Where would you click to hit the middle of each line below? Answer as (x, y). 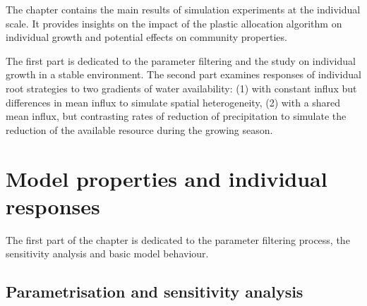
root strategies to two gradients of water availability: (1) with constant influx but (181, 88)
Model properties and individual (167, 178)
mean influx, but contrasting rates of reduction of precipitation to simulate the (176, 116)
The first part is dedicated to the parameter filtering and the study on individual (181, 60)
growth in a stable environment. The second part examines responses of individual (183, 74)
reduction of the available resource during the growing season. (139, 129)
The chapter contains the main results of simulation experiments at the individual (183, 9)
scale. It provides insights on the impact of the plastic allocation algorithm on (174, 23)
